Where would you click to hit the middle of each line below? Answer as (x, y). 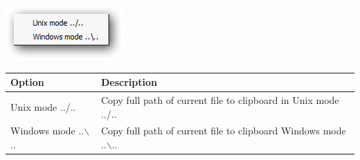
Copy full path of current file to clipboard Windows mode (223, 131)
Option (27, 82)
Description (129, 82)
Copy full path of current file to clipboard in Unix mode (220, 99)
